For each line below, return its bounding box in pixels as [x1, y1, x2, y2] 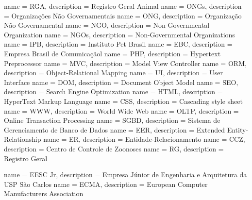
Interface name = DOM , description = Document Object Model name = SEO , [4, 77, 238, 87]
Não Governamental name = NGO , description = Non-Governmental [4, 20, 210, 30]
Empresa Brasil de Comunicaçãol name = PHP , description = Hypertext [4, 48, 221, 58]
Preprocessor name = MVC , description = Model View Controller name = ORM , [4, 58, 247, 68]
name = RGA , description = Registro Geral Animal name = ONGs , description [4, 1, 242, 11]
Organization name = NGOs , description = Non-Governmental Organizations [4, 29, 235, 39]
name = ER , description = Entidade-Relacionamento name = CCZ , [43, 134, 245, 144]
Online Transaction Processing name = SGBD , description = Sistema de [4, 115, 220, 125]
